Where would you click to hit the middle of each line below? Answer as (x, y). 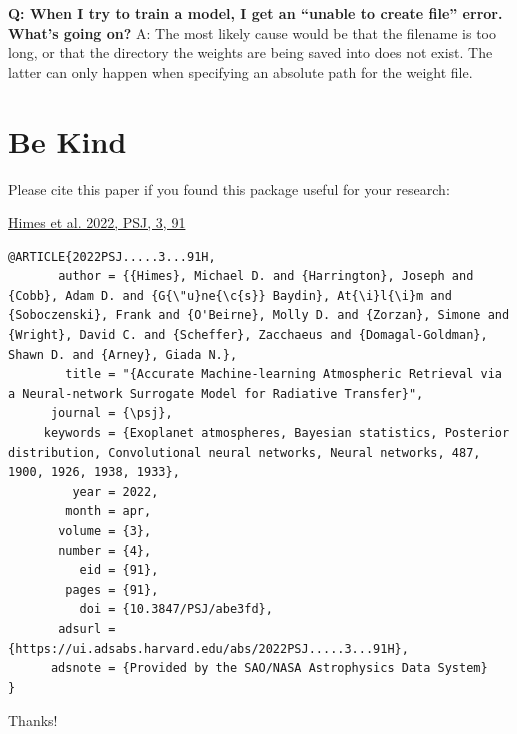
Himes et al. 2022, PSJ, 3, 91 (97, 222)
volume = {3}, (105, 531)
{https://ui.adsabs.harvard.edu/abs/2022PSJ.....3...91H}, (208, 648)
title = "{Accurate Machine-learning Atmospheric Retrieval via (283, 374)
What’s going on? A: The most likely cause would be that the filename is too (252, 32)
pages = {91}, (112, 589)
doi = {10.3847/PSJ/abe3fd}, (176, 609)
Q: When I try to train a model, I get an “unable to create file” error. (255, 13)
